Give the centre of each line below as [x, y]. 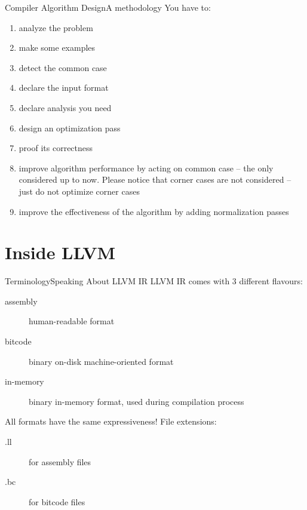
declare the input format [64, 87]
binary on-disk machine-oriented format [101, 361]
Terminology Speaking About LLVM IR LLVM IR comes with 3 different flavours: [154, 281]
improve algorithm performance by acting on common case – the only [146, 168]
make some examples [57, 47]
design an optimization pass [70, 127]
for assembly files [60, 461]
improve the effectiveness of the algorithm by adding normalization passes [154, 211]
